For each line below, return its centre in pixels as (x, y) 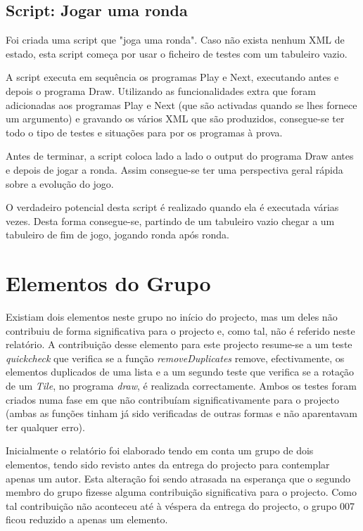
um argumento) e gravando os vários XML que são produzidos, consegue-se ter (175, 119)
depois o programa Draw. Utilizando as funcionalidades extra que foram (161, 90)
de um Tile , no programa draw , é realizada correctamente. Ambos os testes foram (181, 386)
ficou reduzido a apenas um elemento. (87, 519)
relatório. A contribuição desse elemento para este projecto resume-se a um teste (179, 344)
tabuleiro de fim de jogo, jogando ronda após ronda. (117, 235)
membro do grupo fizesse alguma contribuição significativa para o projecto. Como (181, 492)
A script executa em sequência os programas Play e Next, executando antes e (172, 77)
